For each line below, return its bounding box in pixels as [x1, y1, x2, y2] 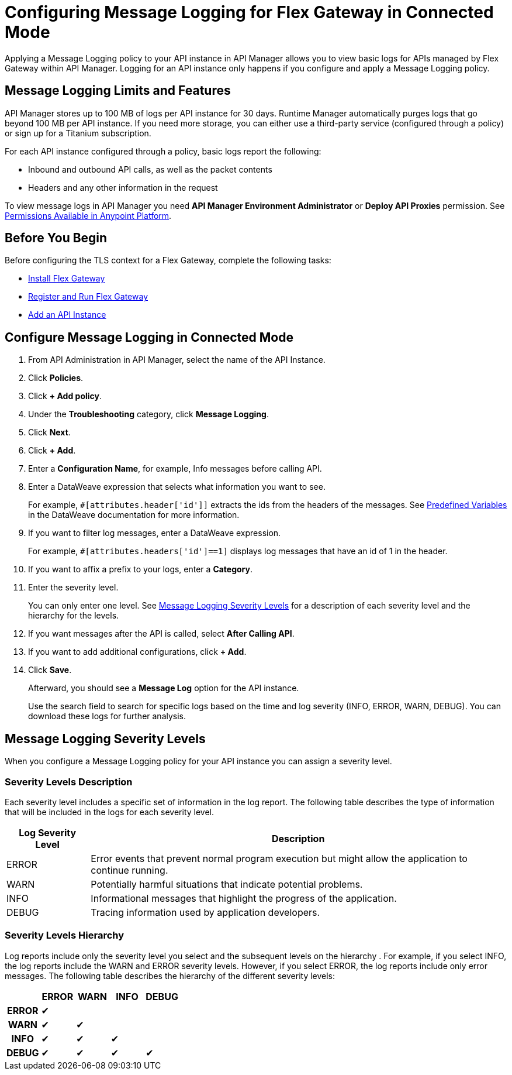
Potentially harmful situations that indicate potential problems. [91, 878, 363, 890]
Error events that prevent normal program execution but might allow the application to [91, 852, 468, 864]
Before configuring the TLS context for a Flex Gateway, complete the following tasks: [5, 255, 331, 266]
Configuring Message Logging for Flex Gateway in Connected [5, 2, 494, 22]
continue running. [91, 864, 168, 876]
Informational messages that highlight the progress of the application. [91, 892, 397, 904]
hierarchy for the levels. [28, 610, 119, 621]
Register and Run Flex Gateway [28, 291, 148, 302]
